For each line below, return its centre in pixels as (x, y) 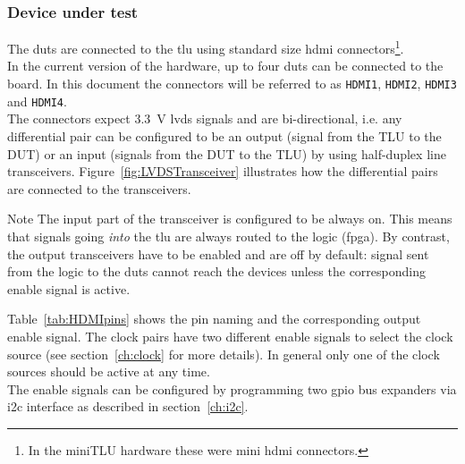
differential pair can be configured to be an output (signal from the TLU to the (224, 135)
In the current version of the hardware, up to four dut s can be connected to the (225, 66)
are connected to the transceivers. (99, 188)
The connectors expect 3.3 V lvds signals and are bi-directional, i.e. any (205, 118)
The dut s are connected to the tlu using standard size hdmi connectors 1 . (206, 47)
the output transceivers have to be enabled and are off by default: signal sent (218, 253)
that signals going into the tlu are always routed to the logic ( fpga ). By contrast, (228, 236)
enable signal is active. (69, 288)
